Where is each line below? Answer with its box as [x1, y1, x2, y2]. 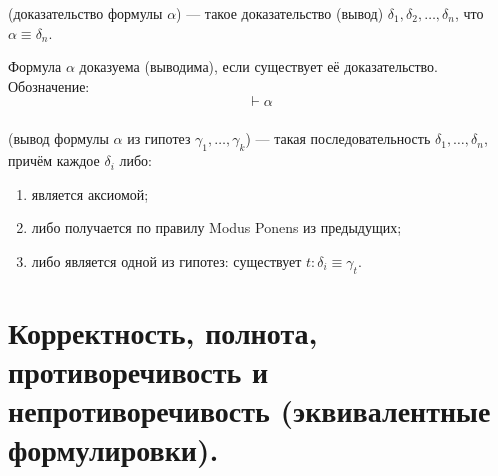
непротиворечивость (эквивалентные [8, 390, 491, 431]
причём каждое [8, 150, 100, 171]
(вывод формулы [8, 128, 109, 149]
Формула [8, 56, 62, 77]
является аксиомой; [31, 183, 149, 204]
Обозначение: [8, 75, 90, 96]
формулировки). [8, 429, 219, 470]
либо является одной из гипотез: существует [31, 250, 302, 271]
